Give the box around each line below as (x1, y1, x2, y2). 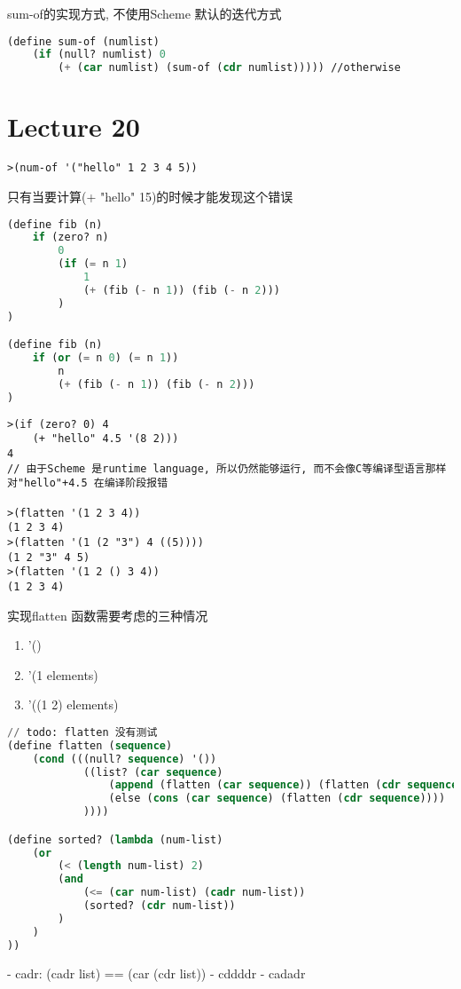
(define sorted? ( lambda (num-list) (7, 833, 223, 846)
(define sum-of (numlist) (7, 35, 160, 48)
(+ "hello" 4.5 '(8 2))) (32, 432, 179, 446)
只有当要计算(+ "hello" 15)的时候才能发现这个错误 (7, 187, 293, 205)
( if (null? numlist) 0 (32, 48, 166, 61)
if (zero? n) (32, 231, 109, 244)
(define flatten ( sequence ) (7, 739, 173, 752)
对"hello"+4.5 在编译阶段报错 (7, 477, 168, 490)
